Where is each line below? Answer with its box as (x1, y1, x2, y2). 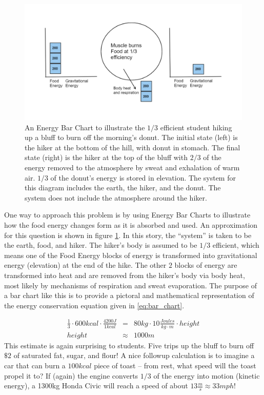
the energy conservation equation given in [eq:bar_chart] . (4, 300, 185, 310)
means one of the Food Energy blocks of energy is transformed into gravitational (4, 249, 257, 260)
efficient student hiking (160, 122, 232, 132)
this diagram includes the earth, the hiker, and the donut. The (25, 182, 221, 193)
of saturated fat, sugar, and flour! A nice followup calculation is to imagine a (13, 350, 255, 361)
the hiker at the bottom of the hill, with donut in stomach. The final (25, 142, 240, 152)
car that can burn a (4, 360, 66, 370)
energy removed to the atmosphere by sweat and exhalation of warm (25, 162, 240, 173)
